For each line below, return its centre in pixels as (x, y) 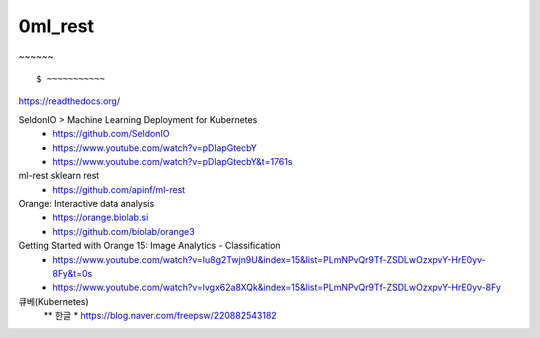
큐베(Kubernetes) (53, 301)
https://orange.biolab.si (100, 217)
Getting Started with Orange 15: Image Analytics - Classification (149, 246)
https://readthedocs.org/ (69, 101)
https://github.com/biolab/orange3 (123, 231)
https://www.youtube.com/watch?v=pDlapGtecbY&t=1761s (172, 161)
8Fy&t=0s (72, 274)
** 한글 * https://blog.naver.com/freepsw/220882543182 (160, 316)
